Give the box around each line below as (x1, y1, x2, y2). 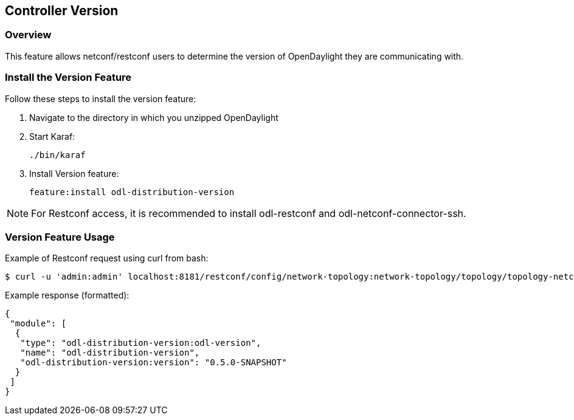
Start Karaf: (29, 131, 75, 142)
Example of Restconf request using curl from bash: (5, 253, 209, 264)
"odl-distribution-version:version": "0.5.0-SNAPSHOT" (20, 357, 287, 368)
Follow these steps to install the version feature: (5, 93, 196, 104)
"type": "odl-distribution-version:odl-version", (20, 338, 261, 348)
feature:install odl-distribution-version (29, 187, 235, 197)
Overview (5, 29, 52, 41)
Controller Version (5, 3, 119, 18)
